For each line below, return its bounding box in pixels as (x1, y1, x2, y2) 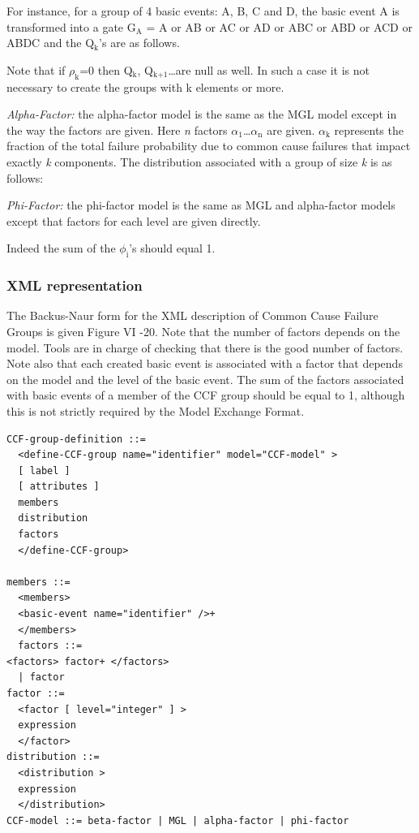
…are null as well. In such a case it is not (168, 61, 370, 78)
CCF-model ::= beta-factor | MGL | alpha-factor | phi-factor (6, 814, 349, 827)
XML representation (6, 275, 143, 296)
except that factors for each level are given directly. (6, 212, 261, 229)
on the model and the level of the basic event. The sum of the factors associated (6, 370, 404, 387)
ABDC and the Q (6, 34, 95, 51)
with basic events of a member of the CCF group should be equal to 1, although (6, 386, 405, 404)
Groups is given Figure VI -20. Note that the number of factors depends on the (6, 322, 400, 339)
